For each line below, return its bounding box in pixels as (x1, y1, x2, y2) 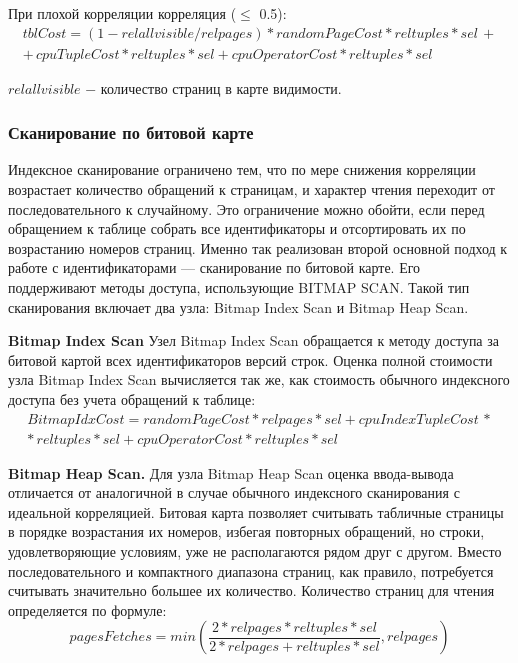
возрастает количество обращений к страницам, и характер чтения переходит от (8, 179, 495, 200)
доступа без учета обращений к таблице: (8, 389, 256, 409)
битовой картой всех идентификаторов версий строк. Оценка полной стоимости (8, 349, 493, 370)
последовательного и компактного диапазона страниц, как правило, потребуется (8, 560, 494, 581)
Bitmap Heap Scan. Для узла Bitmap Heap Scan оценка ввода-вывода (8, 462, 454, 483)
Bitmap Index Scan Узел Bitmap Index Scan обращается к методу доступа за (8, 330, 499, 351)
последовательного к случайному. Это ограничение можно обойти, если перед (8, 198, 485, 219)
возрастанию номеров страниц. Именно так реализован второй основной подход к (8, 237, 508, 258)
